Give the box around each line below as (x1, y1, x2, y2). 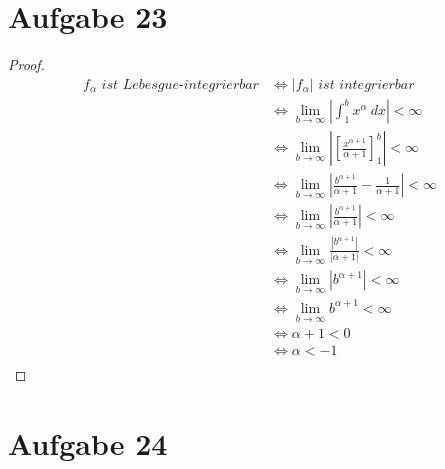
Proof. (8, 54, 45, 75)
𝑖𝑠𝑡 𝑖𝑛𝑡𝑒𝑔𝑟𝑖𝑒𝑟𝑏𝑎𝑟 (318, 77, 415, 92)
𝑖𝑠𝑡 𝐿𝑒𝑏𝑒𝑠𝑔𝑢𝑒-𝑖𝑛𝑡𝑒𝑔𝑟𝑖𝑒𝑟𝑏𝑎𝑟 (101, 77, 259, 92)
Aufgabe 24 (8, 422, 168, 463)
